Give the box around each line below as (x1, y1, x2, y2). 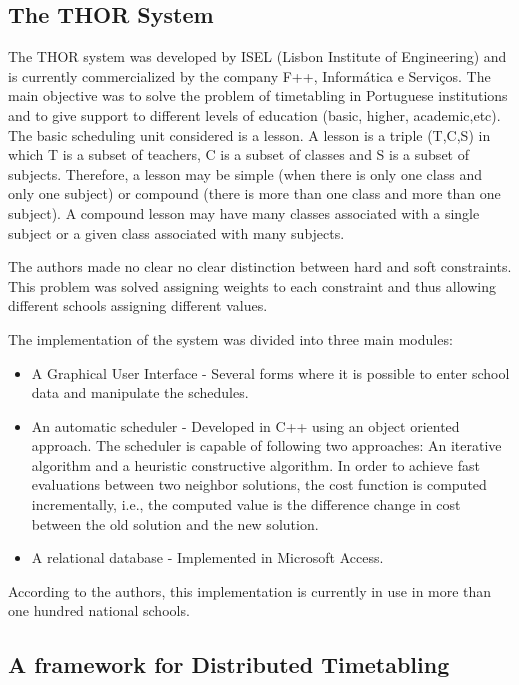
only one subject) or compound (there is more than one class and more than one (8, 183, 501, 204)
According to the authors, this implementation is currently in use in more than (8, 580, 492, 601)
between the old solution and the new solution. (31, 513, 319, 534)
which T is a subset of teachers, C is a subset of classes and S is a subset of (8, 144, 469, 165)
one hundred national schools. (8, 600, 190, 621)
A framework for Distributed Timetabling (8, 649, 450, 680)
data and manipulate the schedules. (31, 382, 249, 403)
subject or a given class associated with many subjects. (8, 222, 345, 243)
